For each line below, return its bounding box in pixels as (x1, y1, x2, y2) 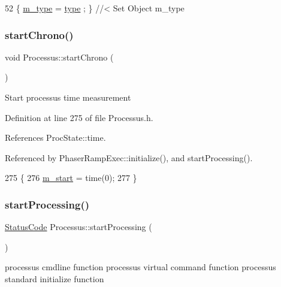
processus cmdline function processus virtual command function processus (5, 261, 276, 273)
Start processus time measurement (5, 91, 131, 103)
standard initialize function (5, 272, 104, 285)
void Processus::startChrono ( (5, 50, 114, 63)
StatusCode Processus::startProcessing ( (5, 220, 152, 233)
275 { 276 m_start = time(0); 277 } (5, 171, 137, 184)
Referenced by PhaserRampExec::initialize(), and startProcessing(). (5, 151, 253, 164)
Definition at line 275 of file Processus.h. (5, 111, 153, 123)
